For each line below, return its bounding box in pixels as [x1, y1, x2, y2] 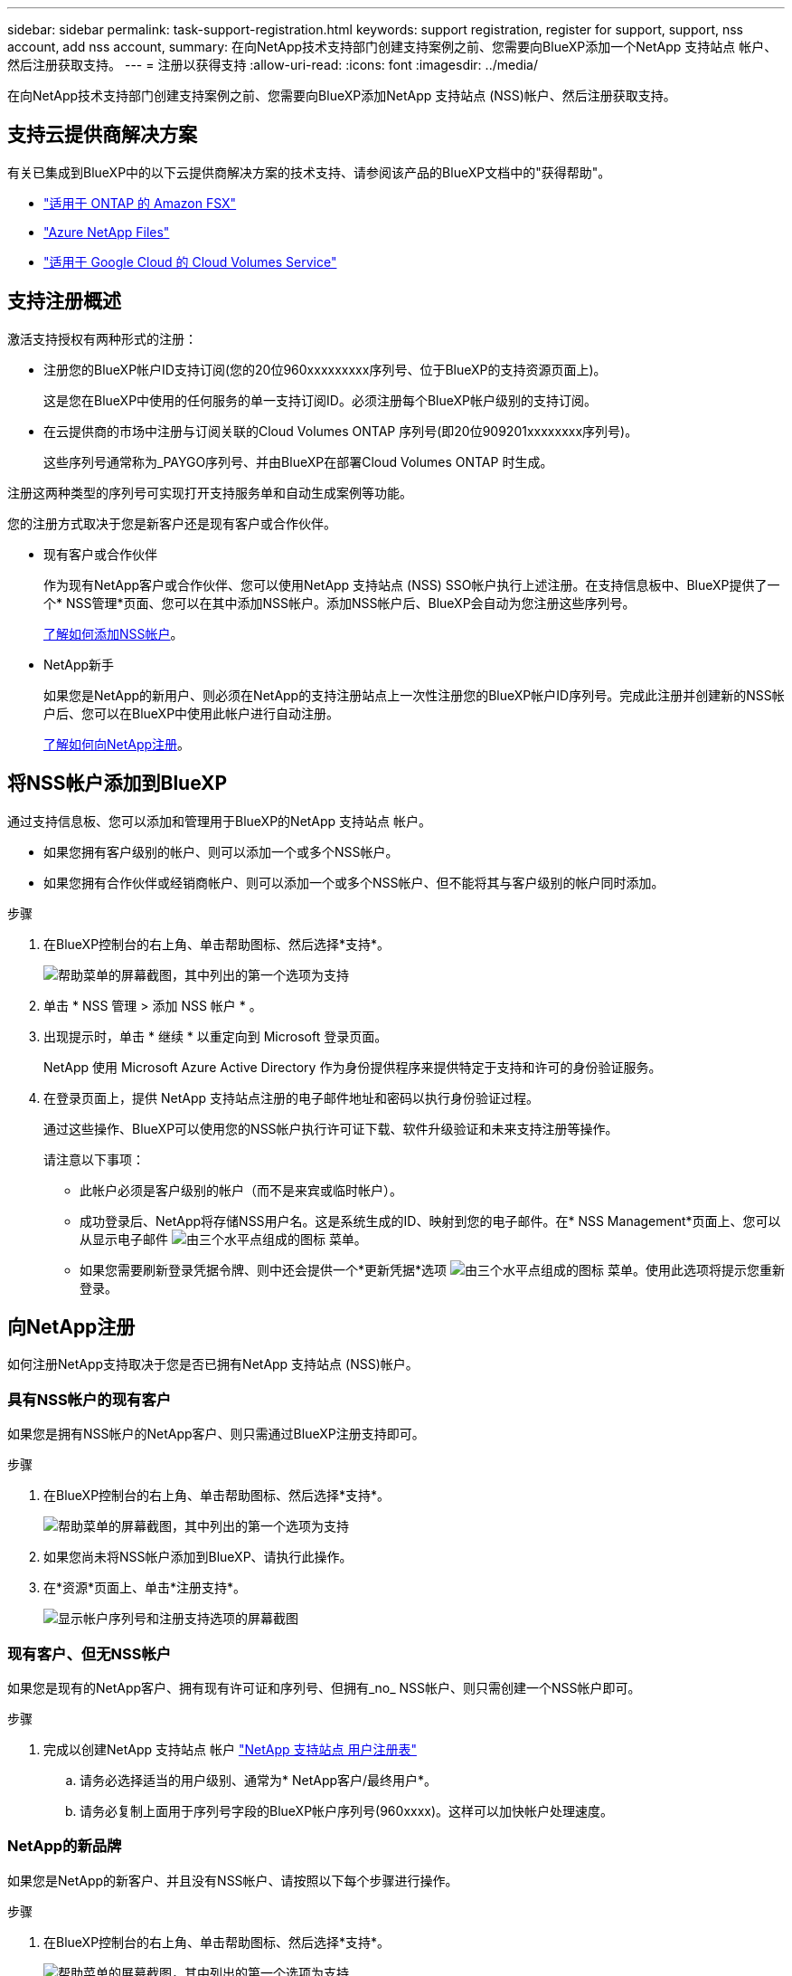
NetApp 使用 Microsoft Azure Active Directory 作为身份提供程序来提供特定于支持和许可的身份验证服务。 [43, 1059, 662, 1075]
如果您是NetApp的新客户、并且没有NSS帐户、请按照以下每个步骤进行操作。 [7, 1872, 458, 1888]
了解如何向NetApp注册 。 [43, 736, 191, 752]
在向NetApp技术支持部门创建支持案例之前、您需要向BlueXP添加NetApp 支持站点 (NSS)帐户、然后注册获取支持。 [7, 88, 676, 103]
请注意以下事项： [43, 1151, 145, 1167]
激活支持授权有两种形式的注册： [7, 330, 197, 347]
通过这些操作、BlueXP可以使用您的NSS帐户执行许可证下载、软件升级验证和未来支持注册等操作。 [43, 1120, 618, 1136]
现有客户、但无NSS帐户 [7, 1644, 172, 1663]
